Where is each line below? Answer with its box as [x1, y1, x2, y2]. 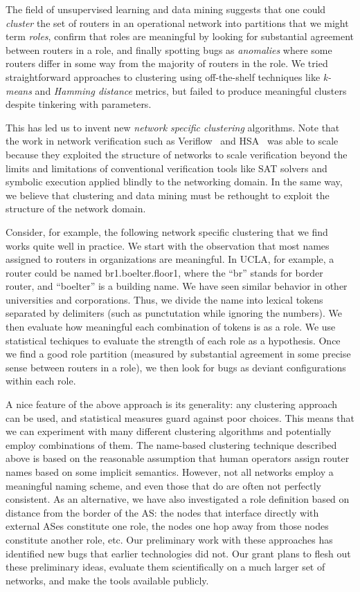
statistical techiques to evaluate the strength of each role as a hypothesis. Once [6, 333, 341, 347]
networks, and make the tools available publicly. [6, 573, 209, 587]
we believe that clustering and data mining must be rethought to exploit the [6, 187, 330, 202]
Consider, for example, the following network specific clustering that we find [6, 224, 328, 239]
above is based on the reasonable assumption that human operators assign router [6, 451, 350, 465]
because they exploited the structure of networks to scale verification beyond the [6, 147, 348, 161]
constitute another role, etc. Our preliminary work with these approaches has [6, 532, 333, 546]
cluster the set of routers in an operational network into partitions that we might [6, 15, 349, 30]
